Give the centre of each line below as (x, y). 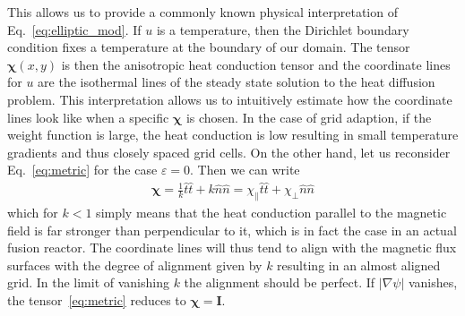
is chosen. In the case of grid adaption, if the (309, 117)
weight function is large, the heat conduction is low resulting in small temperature (233, 135)
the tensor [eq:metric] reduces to (97, 299)
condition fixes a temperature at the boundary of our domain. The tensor (209, 47)
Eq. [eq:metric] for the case (82, 170)
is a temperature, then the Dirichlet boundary (283, 29)
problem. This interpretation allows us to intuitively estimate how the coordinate (230, 99)
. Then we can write (245, 170)
